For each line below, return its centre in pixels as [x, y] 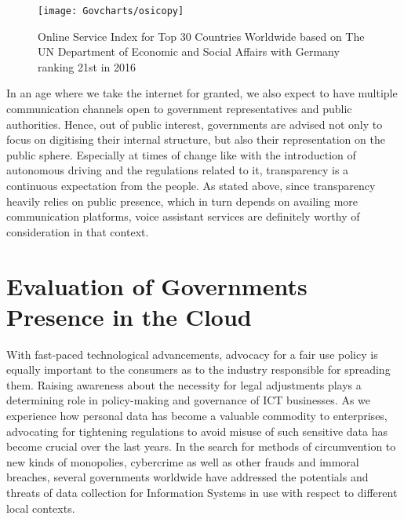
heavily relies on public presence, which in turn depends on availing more [182, 201]
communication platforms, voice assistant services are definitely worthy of [183, 216]
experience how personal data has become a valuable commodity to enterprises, [197, 416]
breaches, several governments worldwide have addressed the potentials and [187, 477]
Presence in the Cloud [129, 316]
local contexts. [41, 508]
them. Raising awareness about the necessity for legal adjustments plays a [184, 384]
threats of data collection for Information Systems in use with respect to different [202, 493]
